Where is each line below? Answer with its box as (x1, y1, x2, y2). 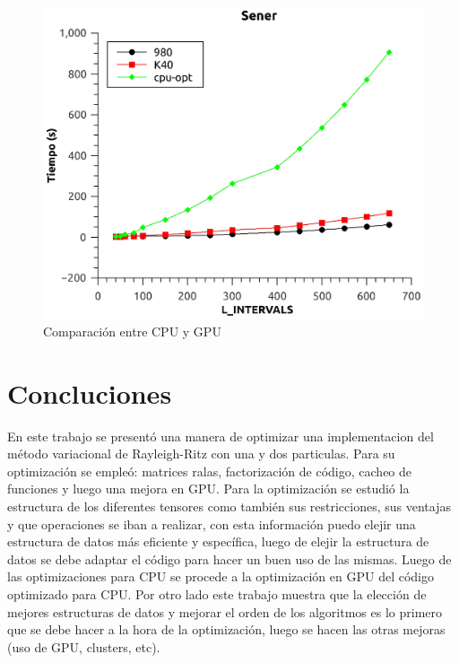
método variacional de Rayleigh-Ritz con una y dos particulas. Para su (7, 444, 395, 463)
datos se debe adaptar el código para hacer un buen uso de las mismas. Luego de (7, 549, 452, 568)
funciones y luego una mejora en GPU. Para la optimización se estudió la (7, 479, 410, 498)
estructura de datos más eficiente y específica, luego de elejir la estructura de (7, 532, 429, 551)
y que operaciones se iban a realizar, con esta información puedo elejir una (7, 514, 416, 533)
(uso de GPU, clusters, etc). (7, 637, 160, 656)
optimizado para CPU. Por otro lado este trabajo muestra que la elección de (7, 585, 427, 604)
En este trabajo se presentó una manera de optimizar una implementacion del (7, 426, 434, 445)
